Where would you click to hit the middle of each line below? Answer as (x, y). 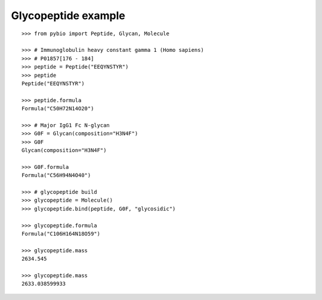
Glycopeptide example (68, 16)
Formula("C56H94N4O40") (56, 175)
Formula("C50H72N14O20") (58, 109)
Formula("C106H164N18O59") (61, 233)
